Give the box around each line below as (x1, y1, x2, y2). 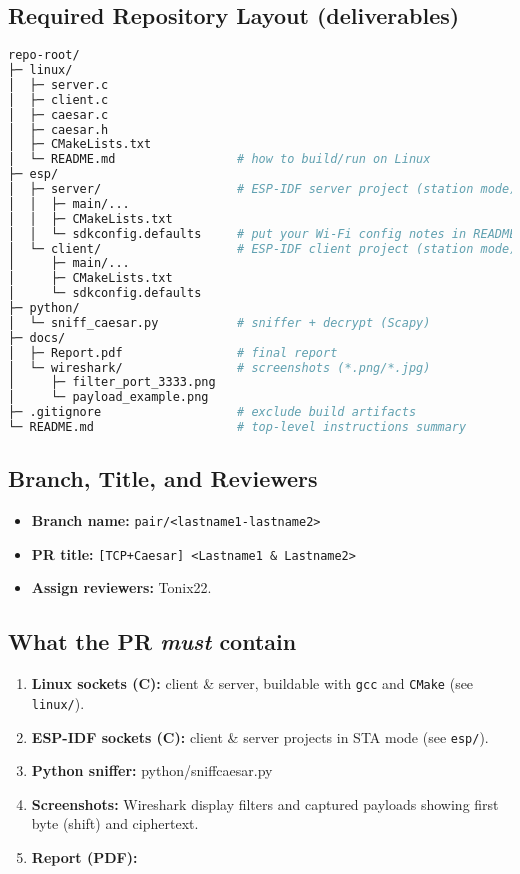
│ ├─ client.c (8, 92, 109, 107)
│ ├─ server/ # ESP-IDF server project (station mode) (8, 182, 517, 197)
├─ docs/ (8, 330, 66, 345)
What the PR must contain (8, 626, 297, 657)
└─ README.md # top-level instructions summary (8, 420, 467, 435)
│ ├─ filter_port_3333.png (8, 375, 216, 390)
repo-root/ (8, 48, 80, 63)
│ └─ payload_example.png (8, 390, 209, 405)
